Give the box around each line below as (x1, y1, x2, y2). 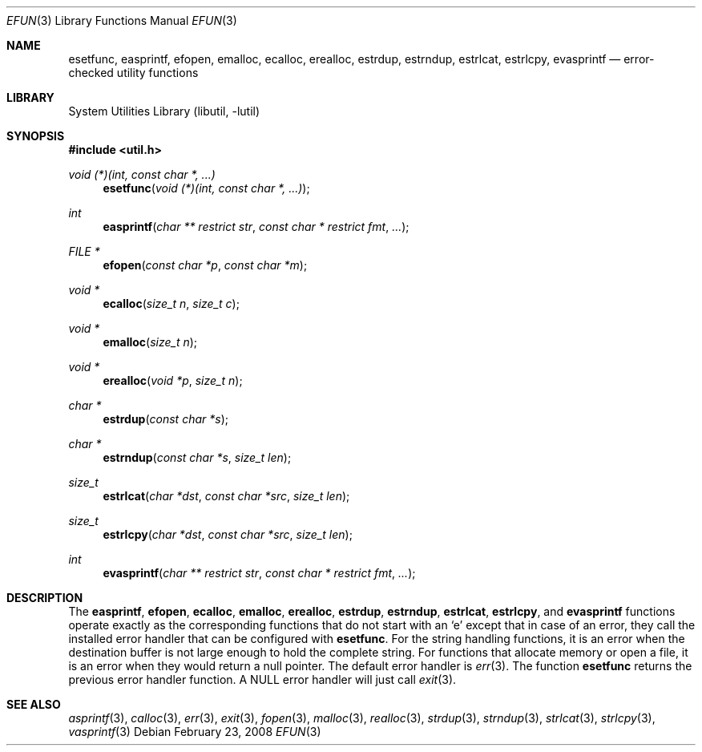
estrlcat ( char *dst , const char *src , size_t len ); (103, 489, 350, 503)
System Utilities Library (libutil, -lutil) (68, 104, 260, 118)
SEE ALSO (6, 697, 61, 711)
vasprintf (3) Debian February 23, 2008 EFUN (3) (68, 725, 321, 738)
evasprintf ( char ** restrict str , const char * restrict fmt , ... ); (103, 566, 416, 580)
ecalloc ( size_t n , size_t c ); (103, 297, 240, 310)
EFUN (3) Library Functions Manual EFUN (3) (6, 14, 237, 27)
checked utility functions (68, 66, 199, 79)
